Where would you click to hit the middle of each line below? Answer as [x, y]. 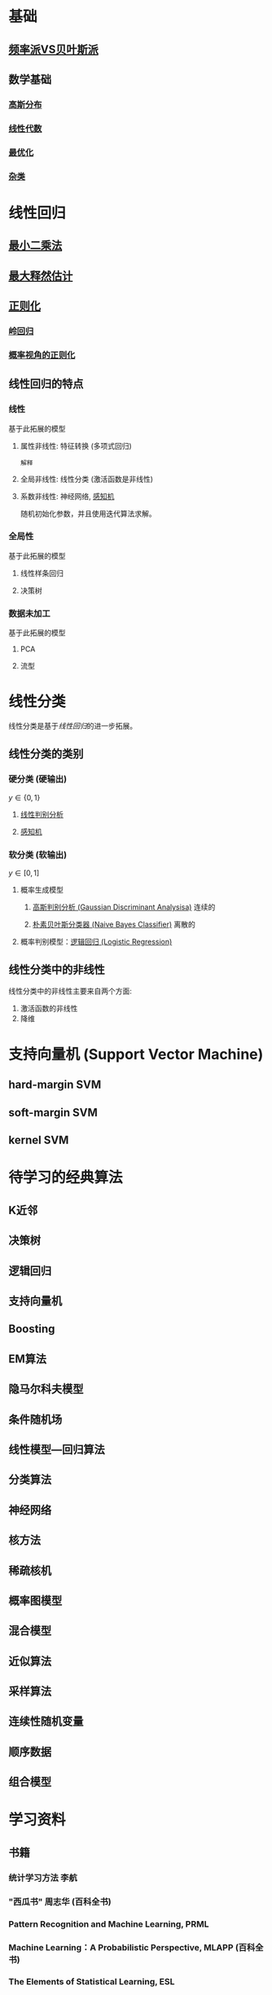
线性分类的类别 [46, 754]
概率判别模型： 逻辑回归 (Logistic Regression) [96, 942]
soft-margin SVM [53, 1112]
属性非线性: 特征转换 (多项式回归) [76, 445]
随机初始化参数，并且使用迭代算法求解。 [88, 513]
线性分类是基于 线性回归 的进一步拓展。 [72, 726]
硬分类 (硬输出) [38, 779]
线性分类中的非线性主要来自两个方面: [70, 991]
